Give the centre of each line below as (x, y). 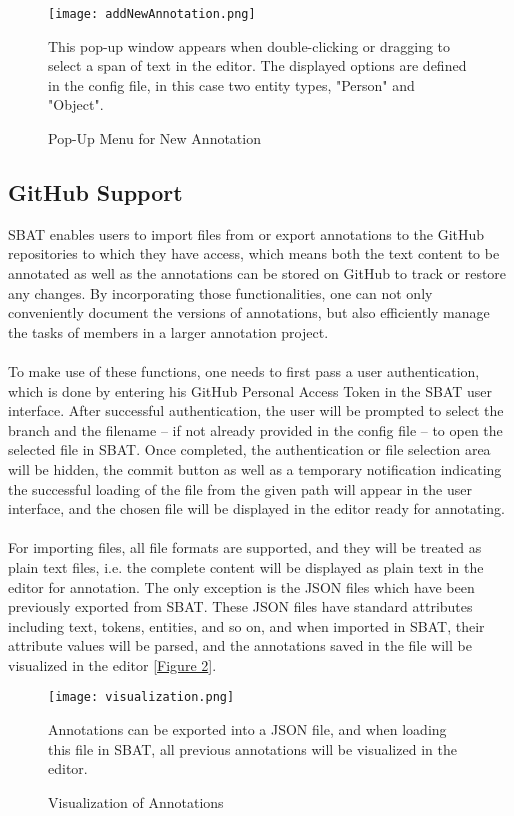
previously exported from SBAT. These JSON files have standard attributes (240, 606)
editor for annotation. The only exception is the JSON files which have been (241, 586)
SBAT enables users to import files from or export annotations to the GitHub (246, 233)
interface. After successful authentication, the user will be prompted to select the (256, 410)
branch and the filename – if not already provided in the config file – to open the (255, 429)
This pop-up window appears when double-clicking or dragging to (249, 45)
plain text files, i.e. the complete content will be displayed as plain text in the (246, 566)
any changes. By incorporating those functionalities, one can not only (220, 292)
